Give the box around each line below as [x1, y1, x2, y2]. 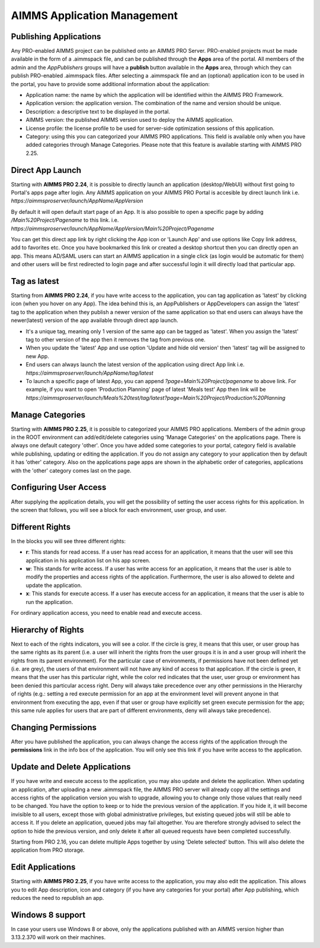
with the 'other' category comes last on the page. [11, 467, 132, 474]
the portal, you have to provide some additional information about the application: [11, 80, 210, 87]
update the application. [25, 582, 82, 589]
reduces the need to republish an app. [11, 895, 104, 901]
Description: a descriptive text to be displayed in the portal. [25, 108, 170, 115]
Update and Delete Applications [11, 762, 131, 772]
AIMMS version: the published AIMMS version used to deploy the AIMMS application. [25, 116, 234, 124]
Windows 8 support [11, 909, 86, 920]
